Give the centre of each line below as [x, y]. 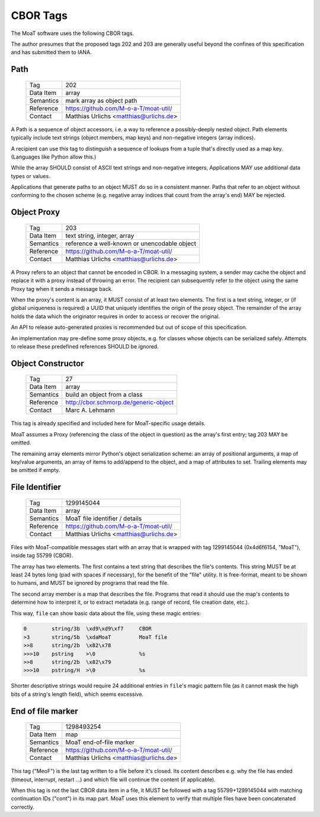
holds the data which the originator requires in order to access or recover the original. [116, 316]
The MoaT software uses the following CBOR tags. [73, 33]
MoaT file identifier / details [104, 518]
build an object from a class [104, 395]
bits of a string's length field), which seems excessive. [77, 694]
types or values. [31, 176]
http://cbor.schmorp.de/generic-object [120, 403]
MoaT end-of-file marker [100, 742]
